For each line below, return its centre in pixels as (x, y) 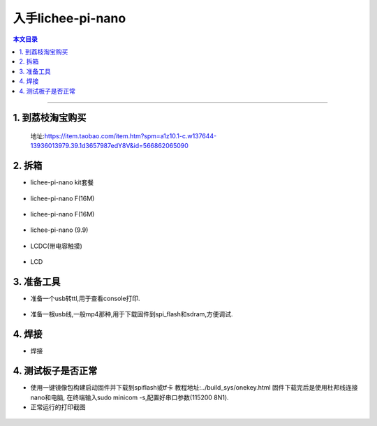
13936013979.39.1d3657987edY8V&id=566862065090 (109, 146)
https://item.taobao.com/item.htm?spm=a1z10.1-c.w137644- (131, 135)
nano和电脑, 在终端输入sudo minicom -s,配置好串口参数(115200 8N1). (130, 397)
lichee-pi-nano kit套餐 (62, 182)
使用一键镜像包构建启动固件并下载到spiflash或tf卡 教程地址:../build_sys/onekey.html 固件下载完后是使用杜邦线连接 (194, 388)
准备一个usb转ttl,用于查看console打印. (85, 299)
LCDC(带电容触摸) (57, 246)
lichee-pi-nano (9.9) (59, 230)
